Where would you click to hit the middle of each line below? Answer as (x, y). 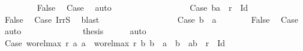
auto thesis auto (75, 31)
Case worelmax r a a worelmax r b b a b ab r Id (115, 42)
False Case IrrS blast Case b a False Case (151, 19)
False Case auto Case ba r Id (142, 7)
